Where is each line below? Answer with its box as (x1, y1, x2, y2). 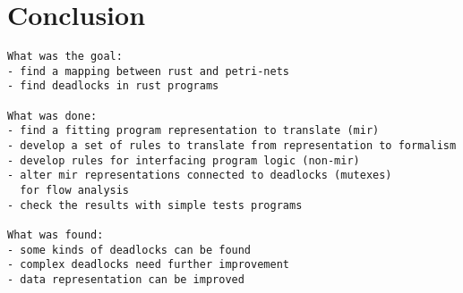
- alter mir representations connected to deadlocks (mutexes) (7, 169, 392, 182)
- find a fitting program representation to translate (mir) (7, 124, 380, 138)
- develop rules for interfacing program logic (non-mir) (7, 154, 360, 167)
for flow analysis (20, 184, 130, 197)
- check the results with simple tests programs (7, 198, 303, 212)
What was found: (7, 229, 104, 241)
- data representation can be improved (7, 272, 244, 286)
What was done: (7, 109, 98, 122)
